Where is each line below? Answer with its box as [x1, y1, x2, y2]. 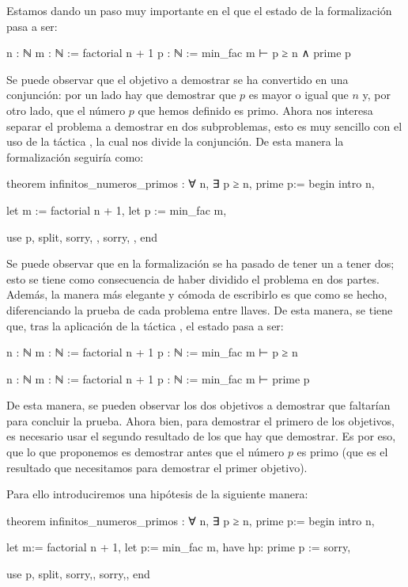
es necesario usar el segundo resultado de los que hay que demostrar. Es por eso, [6, 428, 396, 444]
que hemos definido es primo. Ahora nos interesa [138, 101, 373, 118]
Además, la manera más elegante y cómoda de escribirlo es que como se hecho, [6, 286, 387, 303]
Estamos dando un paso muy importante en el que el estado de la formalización [6, 2, 392, 18]
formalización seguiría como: [6, 148, 144, 165]
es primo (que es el [297, 444, 388, 460]
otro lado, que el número [6, 101, 126, 118]
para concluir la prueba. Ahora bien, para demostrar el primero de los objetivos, [6, 412, 395, 429]
